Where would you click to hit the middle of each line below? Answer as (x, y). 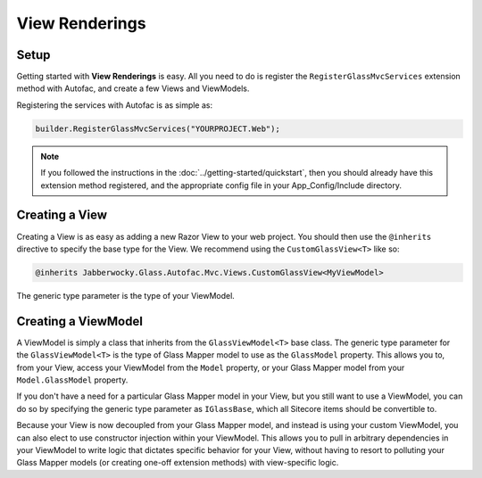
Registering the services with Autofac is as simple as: (115, 105)
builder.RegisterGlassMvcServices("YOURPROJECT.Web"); (158, 128)
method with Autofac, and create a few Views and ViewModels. (133, 88)
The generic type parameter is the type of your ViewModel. (126, 295)
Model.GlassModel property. (72, 380)
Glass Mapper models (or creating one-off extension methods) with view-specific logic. (178, 463)
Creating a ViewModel (79, 321)
